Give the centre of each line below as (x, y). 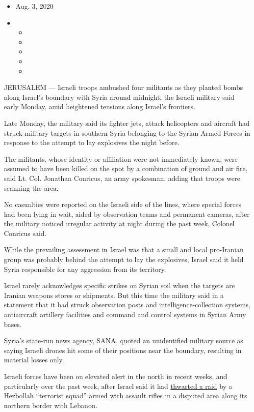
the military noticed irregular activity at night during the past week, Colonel (119, 223)
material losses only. (34, 360)
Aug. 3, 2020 (34, 6)
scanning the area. (31, 188)
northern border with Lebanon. (51, 405)
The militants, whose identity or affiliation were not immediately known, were (121, 159)
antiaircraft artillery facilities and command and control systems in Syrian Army (125, 314)
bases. (13, 324)
